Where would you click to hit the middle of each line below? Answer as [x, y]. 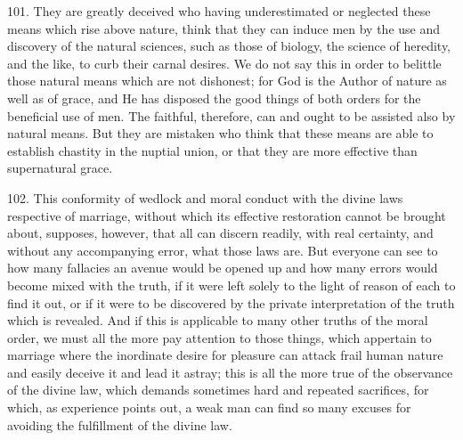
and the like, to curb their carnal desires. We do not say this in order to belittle [224, 63]
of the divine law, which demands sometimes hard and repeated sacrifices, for [218, 390]
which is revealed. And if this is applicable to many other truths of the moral [218, 320]
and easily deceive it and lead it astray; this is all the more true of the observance [230, 372]
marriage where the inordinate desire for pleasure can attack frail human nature [225, 355]
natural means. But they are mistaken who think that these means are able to [220, 133]
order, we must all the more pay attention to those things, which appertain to [219, 337]
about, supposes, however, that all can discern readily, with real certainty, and [220, 233]
